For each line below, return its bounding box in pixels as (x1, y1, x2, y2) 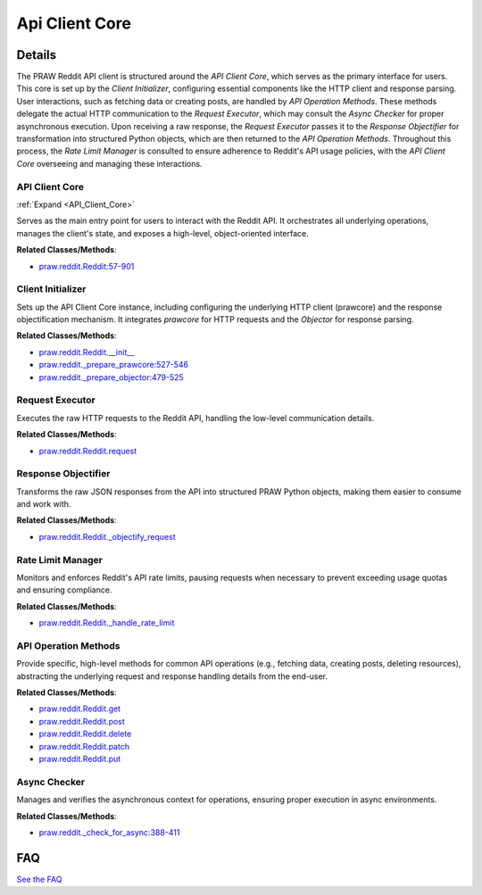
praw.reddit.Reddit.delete (38, 728, 132, 740)
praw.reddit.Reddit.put (38, 754, 121, 765)
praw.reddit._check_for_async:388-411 (38, 826, 180, 838)
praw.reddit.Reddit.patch (38, 741, 129, 751)
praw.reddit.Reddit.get (38, 703, 120, 714)
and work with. (16, 499, 71, 510)
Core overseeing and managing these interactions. (16, 158, 203, 169)
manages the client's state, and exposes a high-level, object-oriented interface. (16, 228, 310, 238)
